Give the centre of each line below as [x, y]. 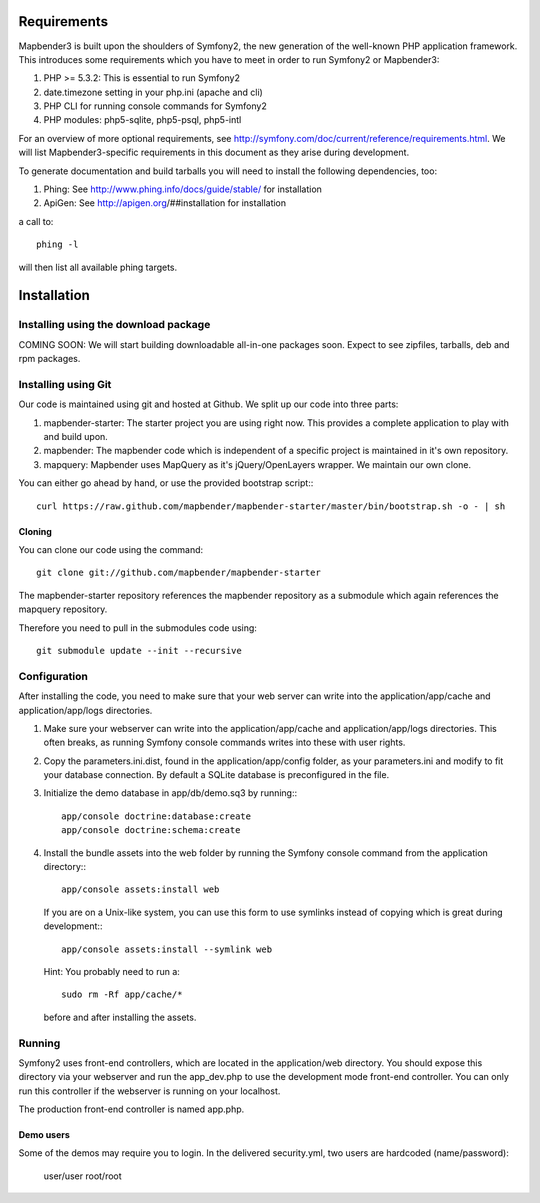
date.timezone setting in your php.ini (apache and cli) [153, 92]
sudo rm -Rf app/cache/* [122, 994]
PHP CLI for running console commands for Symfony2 [155, 106]
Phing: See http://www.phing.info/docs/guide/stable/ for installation [182, 189]
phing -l [57, 244]
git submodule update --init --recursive [139, 650]
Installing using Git [65, 384]
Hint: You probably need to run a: [111, 971]
